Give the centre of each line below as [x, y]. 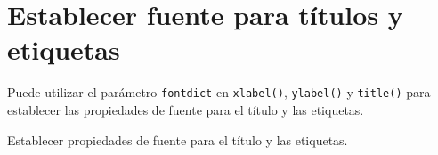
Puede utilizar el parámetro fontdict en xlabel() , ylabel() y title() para [219, 92]
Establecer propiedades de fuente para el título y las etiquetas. [178, 139]
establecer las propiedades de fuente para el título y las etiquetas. [186, 109]
